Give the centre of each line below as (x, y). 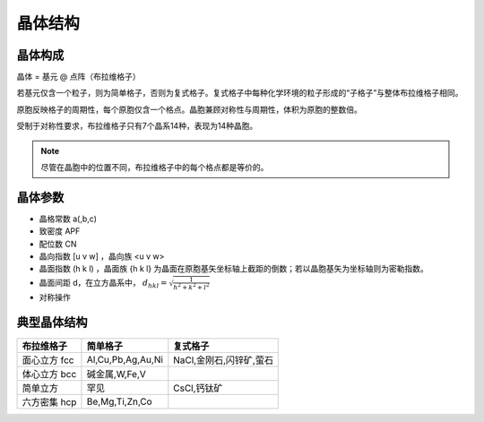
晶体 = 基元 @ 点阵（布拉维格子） (78, 77)
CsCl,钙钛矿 (198, 388)
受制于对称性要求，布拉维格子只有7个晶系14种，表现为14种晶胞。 (137, 126)
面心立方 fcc (48, 360)
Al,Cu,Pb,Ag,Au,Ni (125, 359)
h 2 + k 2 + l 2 (191, 286)
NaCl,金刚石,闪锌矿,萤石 (223, 360)
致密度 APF (60, 231)
